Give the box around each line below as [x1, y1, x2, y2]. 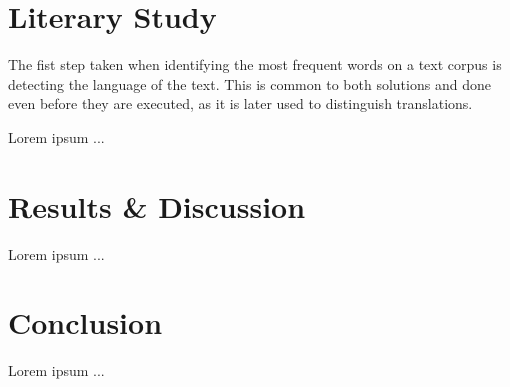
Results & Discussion [8, 185, 306, 226]
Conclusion [8, 302, 163, 343]
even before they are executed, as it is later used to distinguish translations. [8, 93, 473, 114]
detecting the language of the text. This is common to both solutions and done [8, 73, 491, 94]
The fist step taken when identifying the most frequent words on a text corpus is [8, 54, 502, 75]
